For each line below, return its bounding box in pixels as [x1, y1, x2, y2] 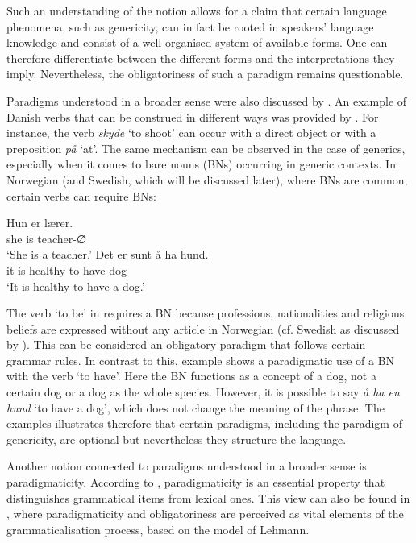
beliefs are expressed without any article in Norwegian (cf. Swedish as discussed [6, 320, 400, 337]
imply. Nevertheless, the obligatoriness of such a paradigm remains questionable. [6, 65, 404, 82]
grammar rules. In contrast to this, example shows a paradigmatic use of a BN [6, 351, 395, 368]
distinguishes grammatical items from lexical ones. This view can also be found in [6, 489, 410, 506]
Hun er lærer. [6, 214, 73, 231]
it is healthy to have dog [6, 261, 127, 278]
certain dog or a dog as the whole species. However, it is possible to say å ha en [6, 383, 400, 400]
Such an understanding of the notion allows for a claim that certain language [6, 2, 387, 19]
